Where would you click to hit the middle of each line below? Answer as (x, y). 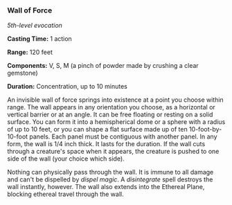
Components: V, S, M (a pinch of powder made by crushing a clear (103, 66)
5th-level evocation (35, 26)
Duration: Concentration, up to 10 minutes (68, 87)
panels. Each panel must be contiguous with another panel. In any (123, 136)
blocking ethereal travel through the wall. (65, 194)
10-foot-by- (206, 130)
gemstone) (23, 73)
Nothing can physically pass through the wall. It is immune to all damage (110, 172)
